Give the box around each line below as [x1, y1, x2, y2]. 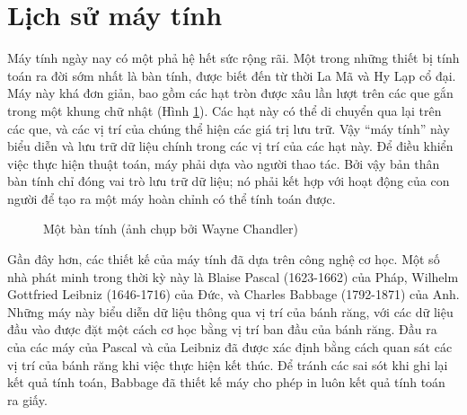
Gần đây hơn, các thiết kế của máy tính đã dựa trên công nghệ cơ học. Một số [7, 250, 440, 269]
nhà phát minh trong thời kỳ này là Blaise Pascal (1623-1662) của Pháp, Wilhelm [7, 267, 459, 286]
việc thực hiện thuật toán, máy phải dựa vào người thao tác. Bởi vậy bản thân [7, 154, 440, 172]
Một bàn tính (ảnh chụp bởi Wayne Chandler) [43, 219, 298, 238]
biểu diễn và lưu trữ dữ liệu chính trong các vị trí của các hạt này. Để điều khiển [7, 137, 454, 155]
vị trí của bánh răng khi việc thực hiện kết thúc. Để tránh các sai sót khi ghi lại [7, 355, 448, 374]
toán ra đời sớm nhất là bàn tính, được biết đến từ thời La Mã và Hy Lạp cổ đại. [7, 66, 456, 84]
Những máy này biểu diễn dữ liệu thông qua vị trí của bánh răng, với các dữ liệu [7, 302, 454, 321]
